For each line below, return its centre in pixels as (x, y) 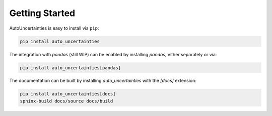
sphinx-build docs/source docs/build (66, 101)
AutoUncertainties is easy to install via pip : (54, 28)
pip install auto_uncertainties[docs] (68, 94)
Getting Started (42, 13)
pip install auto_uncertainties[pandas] (70, 68)
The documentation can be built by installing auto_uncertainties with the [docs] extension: (103, 81)
